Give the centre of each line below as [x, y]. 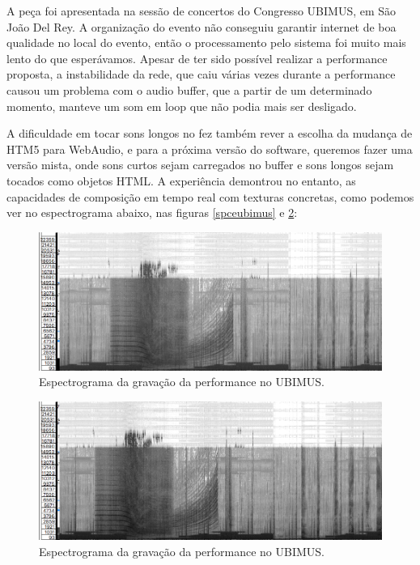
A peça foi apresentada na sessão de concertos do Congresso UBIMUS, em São [202, 11]
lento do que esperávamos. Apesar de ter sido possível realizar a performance [197, 58]
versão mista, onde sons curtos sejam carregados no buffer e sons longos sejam [200, 165]
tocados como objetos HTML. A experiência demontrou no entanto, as [181, 180]
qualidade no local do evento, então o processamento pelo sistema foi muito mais [206, 42]
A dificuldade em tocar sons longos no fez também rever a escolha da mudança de [210, 133]
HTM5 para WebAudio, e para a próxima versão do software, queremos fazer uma [210, 149]
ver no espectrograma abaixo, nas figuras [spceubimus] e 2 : [152, 212]
